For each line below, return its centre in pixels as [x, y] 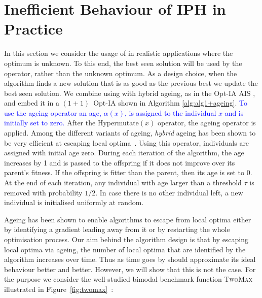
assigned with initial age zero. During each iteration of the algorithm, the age [124, 153]
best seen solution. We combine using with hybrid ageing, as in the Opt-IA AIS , [130, 93]
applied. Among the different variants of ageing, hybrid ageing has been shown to [130, 133]
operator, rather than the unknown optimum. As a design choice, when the [121, 73]
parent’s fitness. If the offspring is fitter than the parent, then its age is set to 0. [128, 172]
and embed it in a [32, 103]
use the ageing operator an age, [53, 112]
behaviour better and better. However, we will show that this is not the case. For [130, 269]
